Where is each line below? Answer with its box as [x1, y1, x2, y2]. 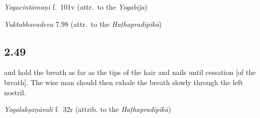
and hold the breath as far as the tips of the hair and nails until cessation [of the [4, 67, 256, 77]
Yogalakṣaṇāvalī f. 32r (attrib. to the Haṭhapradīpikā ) [4, 104, 171, 114]
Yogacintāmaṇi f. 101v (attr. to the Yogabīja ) [4, 2, 148, 12]
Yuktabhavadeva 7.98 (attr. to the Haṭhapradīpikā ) [4, 18, 162, 29]
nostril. [4, 87, 26, 97]
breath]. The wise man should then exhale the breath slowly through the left [4, 76, 243, 87]
